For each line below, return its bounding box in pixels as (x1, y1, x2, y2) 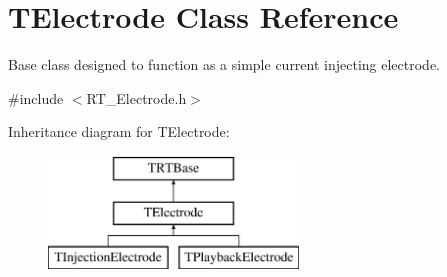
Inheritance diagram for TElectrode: (8, 121, 230, 142)
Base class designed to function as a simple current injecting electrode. (8, 54, 441, 75)
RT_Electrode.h (86, 87, 187, 108)
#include (8, 87, 64, 108)
